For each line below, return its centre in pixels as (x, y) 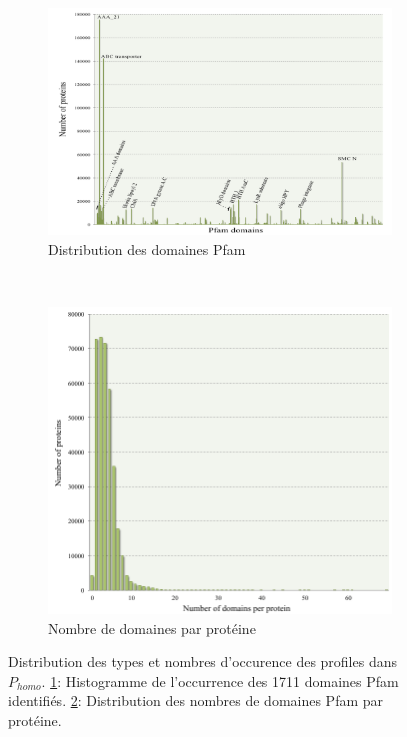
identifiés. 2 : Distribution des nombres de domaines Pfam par (196, 700)
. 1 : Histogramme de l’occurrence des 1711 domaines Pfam (220, 680)
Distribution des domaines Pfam (147, 248)
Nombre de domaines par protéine (152, 627)
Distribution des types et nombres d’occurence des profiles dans (202, 661)
